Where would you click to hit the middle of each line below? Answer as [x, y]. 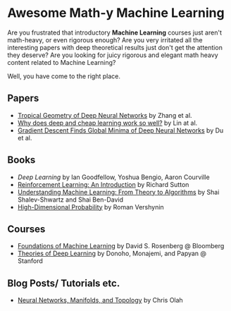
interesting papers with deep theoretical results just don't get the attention [115, 47]
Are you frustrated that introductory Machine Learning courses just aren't [114, 32]
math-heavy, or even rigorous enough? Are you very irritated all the [105, 39]
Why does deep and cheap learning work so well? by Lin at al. [107, 123]
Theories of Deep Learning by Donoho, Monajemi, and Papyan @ [112, 254]
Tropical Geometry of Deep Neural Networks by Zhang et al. [105, 115]
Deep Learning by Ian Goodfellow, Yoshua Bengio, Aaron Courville [113, 177]
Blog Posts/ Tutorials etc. [64, 283]
